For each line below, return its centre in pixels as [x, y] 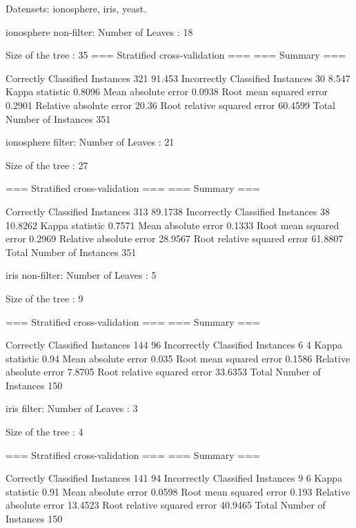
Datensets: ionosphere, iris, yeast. [76, 8]
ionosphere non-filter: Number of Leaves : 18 [99, 31]
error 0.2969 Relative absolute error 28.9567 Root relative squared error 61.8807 [175, 238]
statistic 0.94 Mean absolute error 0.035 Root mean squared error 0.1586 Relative [178, 358]
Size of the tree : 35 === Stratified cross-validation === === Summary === [176, 55]
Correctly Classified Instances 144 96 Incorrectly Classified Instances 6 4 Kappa [174, 345]
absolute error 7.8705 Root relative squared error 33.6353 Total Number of [163, 372]
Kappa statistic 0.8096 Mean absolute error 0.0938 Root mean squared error [167, 91]
